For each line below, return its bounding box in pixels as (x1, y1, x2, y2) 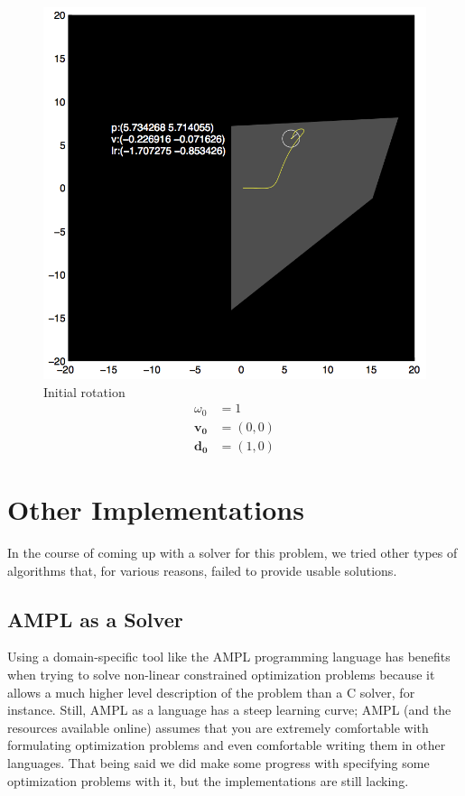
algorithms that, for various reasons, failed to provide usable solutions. (7, 560, 397, 579)
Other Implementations (7, 491, 304, 528)
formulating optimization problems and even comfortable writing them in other (7, 736, 446, 754)
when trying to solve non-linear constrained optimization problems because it (7, 665, 435, 683)
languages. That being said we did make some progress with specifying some (7, 753, 430, 772)
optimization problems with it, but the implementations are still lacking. (7, 771, 409, 790)
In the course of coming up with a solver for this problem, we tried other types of (7, 543, 458, 562)
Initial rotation (43, 382, 126, 401)
